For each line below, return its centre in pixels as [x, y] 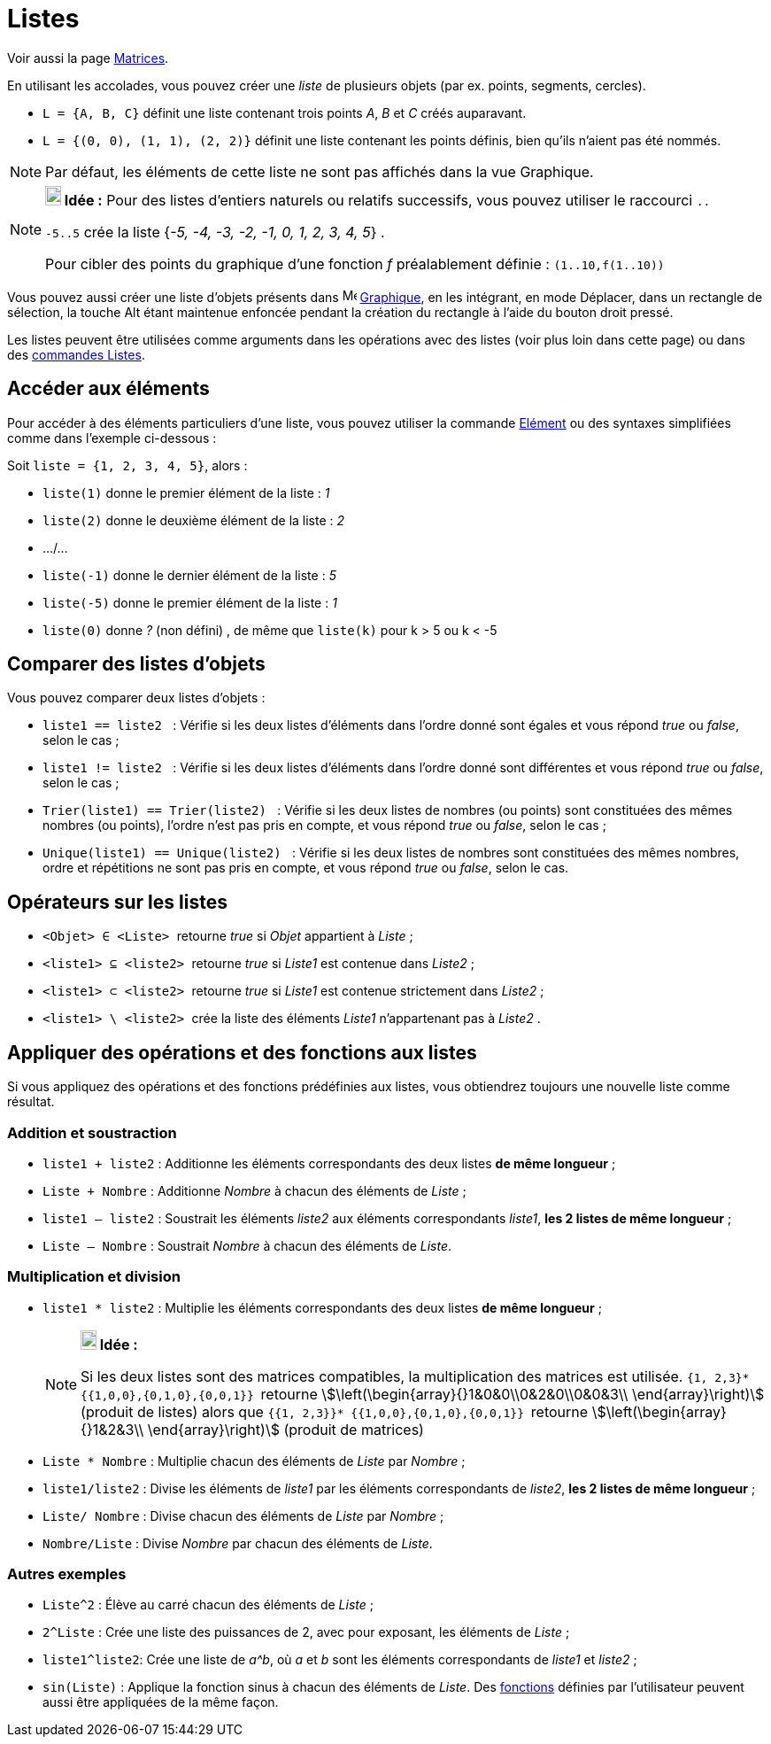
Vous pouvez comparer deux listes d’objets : [136, 698]
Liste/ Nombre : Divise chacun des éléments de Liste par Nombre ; [243, 1515]
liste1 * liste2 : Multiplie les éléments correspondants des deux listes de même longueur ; [322, 1307]
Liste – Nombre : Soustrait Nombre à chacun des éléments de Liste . [247, 1245]
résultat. [31, 1102]
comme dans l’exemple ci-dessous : [112, 438]
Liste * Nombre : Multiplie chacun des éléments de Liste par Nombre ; [254, 1461]
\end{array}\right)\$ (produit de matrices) [285, 1429]
